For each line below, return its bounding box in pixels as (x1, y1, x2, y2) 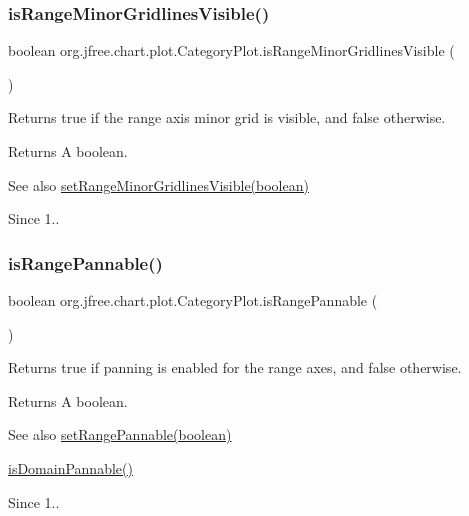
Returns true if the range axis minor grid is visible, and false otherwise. (8, 107, 446, 128)
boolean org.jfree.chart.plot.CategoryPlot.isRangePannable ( (8, 290, 378, 310)
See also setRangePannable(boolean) (8, 424, 232, 445)
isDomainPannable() (8, 457, 133, 478)
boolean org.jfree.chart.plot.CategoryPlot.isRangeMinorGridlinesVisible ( (8, 40, 455, 61)
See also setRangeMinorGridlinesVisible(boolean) (8, 174, 309, 195)
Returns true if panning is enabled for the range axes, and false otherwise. (8, 357, 462, 378)
